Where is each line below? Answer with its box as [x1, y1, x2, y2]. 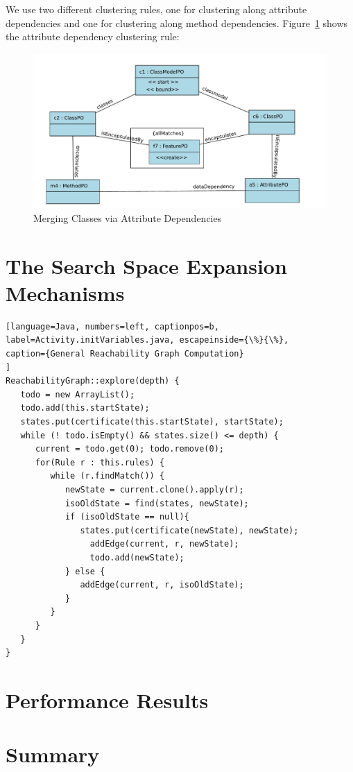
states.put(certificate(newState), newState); [80, 525, 299, 535]
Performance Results [6, 685, 209, 714]
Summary [6, 740, 100, 769]
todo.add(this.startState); [20, 403, 150, 413]
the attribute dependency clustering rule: [6, 29, 180, 44]
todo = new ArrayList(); [20, 389, 135, 400]
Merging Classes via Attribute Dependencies [33, 210, 222, 225]
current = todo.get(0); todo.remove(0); [35, 444, 224, 454]
